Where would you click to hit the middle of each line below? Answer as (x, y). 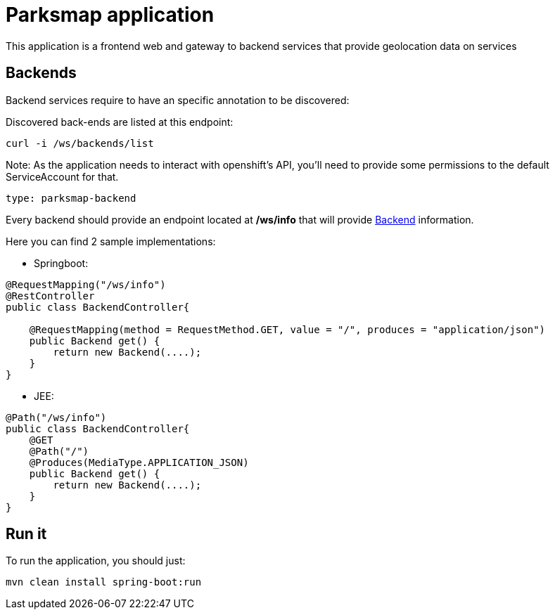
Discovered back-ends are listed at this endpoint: (120, 122)
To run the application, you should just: (96, 561)
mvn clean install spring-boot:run (104, 582)
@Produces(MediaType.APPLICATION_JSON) (139, 462)
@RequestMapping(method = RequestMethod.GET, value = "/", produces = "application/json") (287, 329)
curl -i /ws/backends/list (80, 143)
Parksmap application (110, 15)
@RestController (50, 296)
